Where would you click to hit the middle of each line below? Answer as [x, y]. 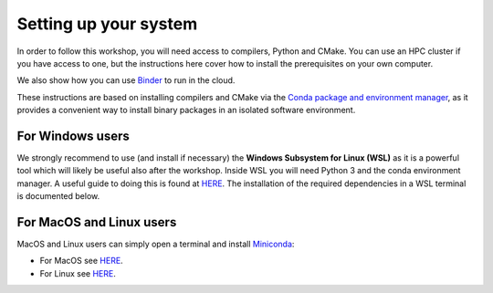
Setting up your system [107, 24]
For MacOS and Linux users [97, 222]
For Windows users [73, 136]
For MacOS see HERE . [81, 261]
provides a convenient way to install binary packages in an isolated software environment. [186, 110]
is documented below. [58, 196]
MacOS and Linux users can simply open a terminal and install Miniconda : [156, 244]
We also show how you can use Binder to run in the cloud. [126, 80]
